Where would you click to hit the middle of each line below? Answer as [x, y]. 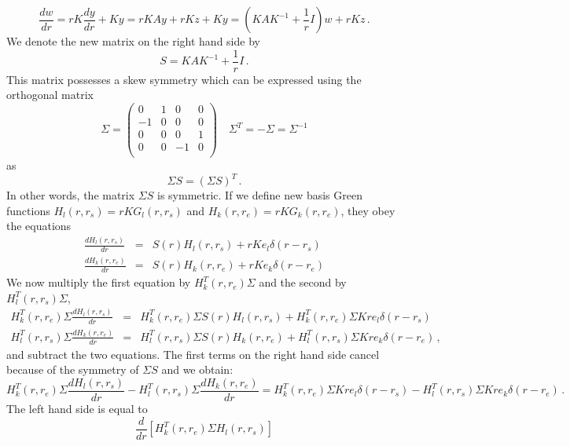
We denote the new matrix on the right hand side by [133, 41]
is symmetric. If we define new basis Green [259, 195]
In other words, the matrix [71, 195]
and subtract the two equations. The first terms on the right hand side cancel [193, 354]
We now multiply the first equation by [99, 282]
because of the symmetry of [73, 369]
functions [28, 210]
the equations [39, 226]
